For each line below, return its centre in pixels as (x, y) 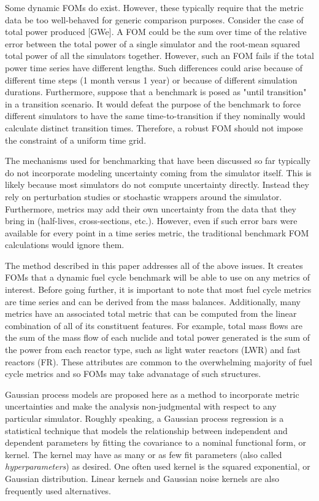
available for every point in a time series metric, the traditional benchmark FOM (157, 232)
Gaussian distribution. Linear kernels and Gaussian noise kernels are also (142, 478)
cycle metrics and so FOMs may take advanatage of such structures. (133, 374)
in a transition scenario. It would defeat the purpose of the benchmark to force (153, 103)
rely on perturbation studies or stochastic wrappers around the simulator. (144, 196)
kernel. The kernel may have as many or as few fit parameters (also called (144, 454)
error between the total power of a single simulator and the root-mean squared (153, 43)
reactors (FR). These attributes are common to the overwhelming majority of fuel (159, 361)
